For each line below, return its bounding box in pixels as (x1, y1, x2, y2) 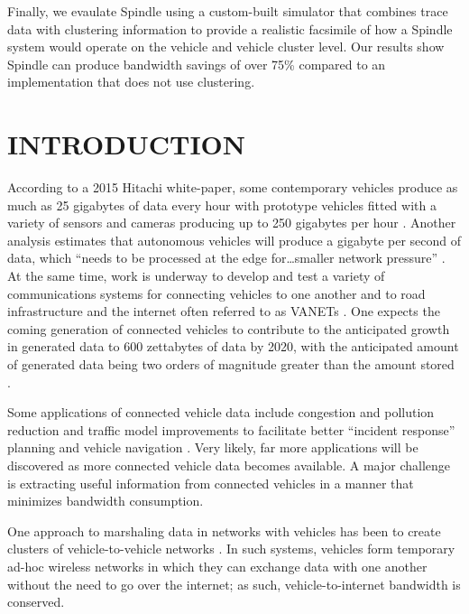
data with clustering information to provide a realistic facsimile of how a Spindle (7, 19, 453, 38)
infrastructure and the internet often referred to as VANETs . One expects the (7, 302, 440, 321)
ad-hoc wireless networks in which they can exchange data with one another (7, 556, 428, 575)
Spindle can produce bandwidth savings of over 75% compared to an (7, 54, 386, 73)
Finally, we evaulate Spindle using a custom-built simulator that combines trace (7, 2, 448, 20)
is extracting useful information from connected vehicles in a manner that (7, 473, 414, 492)
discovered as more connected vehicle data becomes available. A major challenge (7, 456, 451, 474)
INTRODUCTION (7, 126, 246, 163)
